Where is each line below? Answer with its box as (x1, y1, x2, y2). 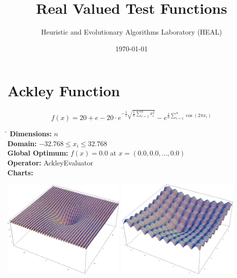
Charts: (7, 167, 34, 177)
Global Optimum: (7, 148, 68, 158)
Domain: (7, 138, 37, 148)
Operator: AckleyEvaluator (7, 157, 93, 167)
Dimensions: (9, 128, 52, 139)
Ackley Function (7, 80, 120, 101)
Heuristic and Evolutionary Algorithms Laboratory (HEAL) (41, 27, 222, 37)
